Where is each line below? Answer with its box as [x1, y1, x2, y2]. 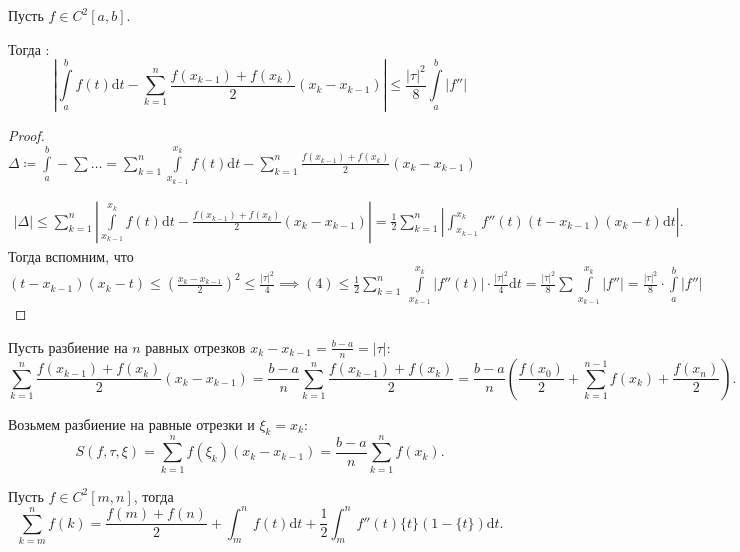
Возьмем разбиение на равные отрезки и [8, 413, 255, 434]
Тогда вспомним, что [8, 245, 134, 266]
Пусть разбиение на [8, 336, 128, 357]
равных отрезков [145, 336, 246, 357]
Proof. [8, 124, 45, 145]
